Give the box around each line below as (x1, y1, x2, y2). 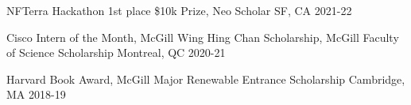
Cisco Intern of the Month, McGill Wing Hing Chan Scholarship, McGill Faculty (6, 28, 399, 45)
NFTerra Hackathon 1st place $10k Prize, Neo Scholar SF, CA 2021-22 (6, 2, 352, 18)
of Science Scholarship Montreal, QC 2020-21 (6, 44, 226, 61)
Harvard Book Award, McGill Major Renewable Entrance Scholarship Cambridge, (6, 70, 405, 87)
